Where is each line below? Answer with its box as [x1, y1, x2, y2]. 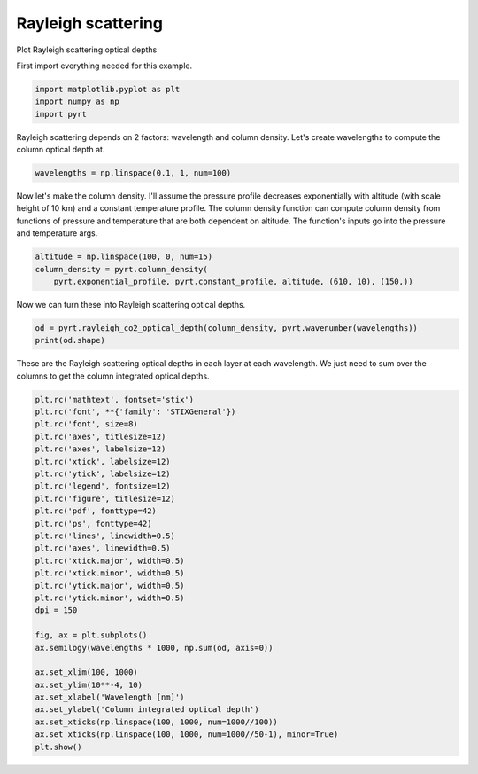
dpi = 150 [35, 606, 78, 615]
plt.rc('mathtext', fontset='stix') [35, 395, 195, 404]
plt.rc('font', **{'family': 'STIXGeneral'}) [35, 407, 236, 417]
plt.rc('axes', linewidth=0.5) [35, 543, 172, 553]
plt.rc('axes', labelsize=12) [35, 444, 166, 454]
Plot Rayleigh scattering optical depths [16, 44, 158, 55]
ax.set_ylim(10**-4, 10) [35, 679, 143, 690]
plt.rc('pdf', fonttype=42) [35, 506, 157, 516]
